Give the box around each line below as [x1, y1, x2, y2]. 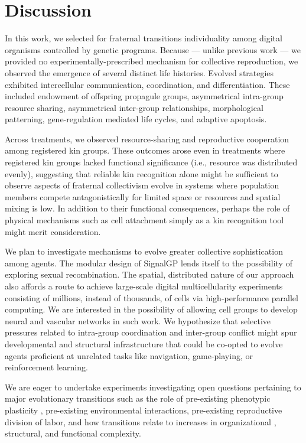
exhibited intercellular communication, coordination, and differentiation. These [5, 78, 290, 90]
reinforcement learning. [5, 361, 88, 373]
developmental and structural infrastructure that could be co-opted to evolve [5, 337, 283, 350]
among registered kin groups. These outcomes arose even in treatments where [5, 144, 285, 157]
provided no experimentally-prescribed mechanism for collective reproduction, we [5, 55, 298, 67]
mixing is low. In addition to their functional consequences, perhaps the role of [5, 202, 290, 214]
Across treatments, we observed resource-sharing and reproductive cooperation [5, 132, 289, 145]
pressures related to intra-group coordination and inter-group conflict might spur [5, 326, 297, 338]
